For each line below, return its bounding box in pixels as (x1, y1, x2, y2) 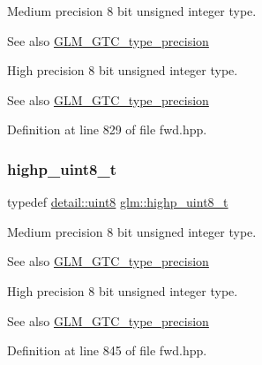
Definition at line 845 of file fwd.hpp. (7, 341, 207, 360)
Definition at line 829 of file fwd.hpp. (7, 120, 207, 139)
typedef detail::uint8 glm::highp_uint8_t (7, 193, 228, 211)
